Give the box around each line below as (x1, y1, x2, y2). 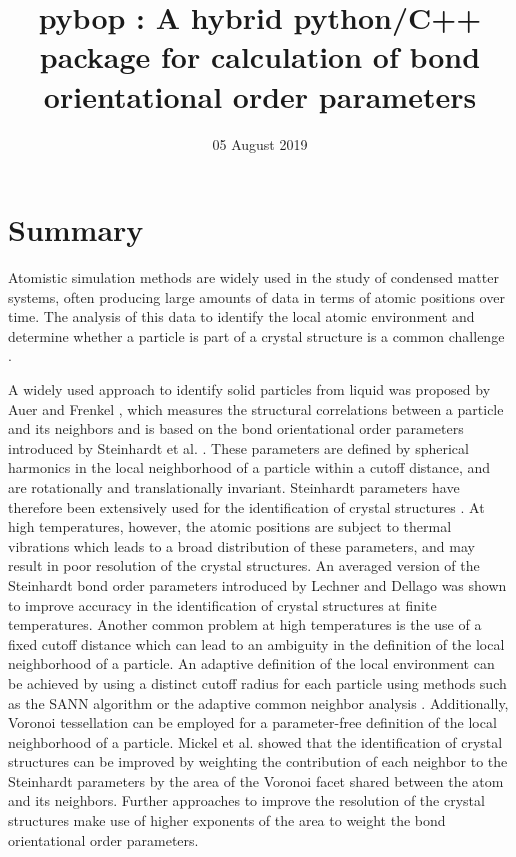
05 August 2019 (212, 133, 308, 154)
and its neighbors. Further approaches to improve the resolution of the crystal (8, 790, 485, 811)
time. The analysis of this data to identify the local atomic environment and (8, 306, 475, 327)
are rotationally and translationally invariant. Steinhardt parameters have (8, 476, 460, 497)
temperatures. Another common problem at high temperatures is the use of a (8, 614, 482, 635)
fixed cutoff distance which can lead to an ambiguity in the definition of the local (8, 633, 505, 654)
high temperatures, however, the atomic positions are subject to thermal (8, 516, 452, 537)
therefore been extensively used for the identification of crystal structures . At (8, 496, 485, 517)
